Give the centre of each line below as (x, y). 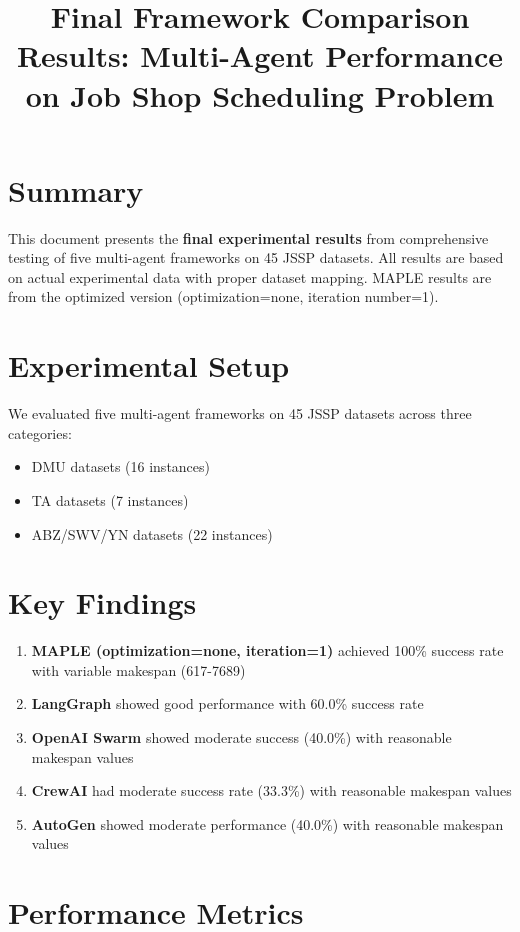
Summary (76, 189)
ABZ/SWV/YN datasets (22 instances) (152, 533)
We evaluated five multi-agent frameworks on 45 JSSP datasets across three (240, 413)
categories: (40, 432)
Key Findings (102, 602)
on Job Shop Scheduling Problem (260, 94)
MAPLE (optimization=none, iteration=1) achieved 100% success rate (267, 650)
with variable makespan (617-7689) (138, 669)
